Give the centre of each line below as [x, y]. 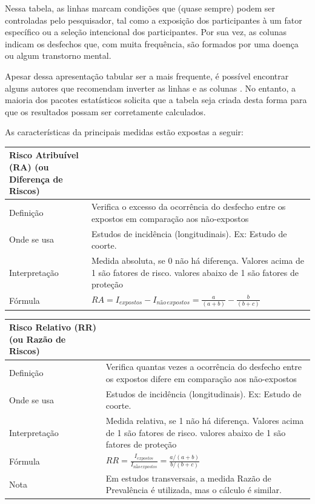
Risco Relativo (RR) [53, 327]
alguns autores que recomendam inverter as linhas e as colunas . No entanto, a [151, 88]
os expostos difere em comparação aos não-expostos [201, 378]
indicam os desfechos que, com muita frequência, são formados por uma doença [152, 43]
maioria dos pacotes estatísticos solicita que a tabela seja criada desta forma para [156, 100]
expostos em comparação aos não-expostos [170, 218]
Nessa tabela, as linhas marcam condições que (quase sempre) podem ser [140, 8]
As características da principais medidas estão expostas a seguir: [124, 132]
